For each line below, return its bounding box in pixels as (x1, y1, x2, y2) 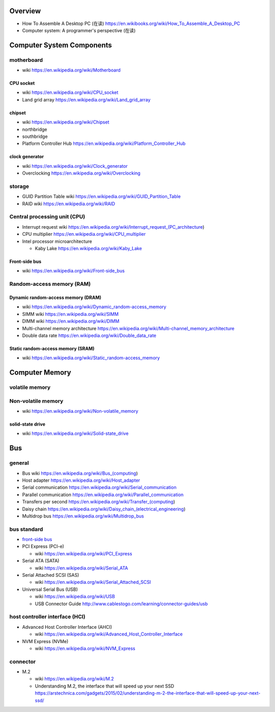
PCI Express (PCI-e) (22, 544, 65, 550)
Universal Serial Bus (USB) (22, 586, 78, 592)
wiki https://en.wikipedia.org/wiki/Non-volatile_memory (22, 408, 139, 414)
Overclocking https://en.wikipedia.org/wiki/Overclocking (22, 170, 141, 176)
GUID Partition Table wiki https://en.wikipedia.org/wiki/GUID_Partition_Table (22, 193, 181, 200)
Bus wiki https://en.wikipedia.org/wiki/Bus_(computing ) (22, 470, 138, 476)
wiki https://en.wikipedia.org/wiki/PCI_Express (35, 550, 132, 556)
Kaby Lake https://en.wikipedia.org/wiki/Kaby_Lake (35, 245, 142, 252)
